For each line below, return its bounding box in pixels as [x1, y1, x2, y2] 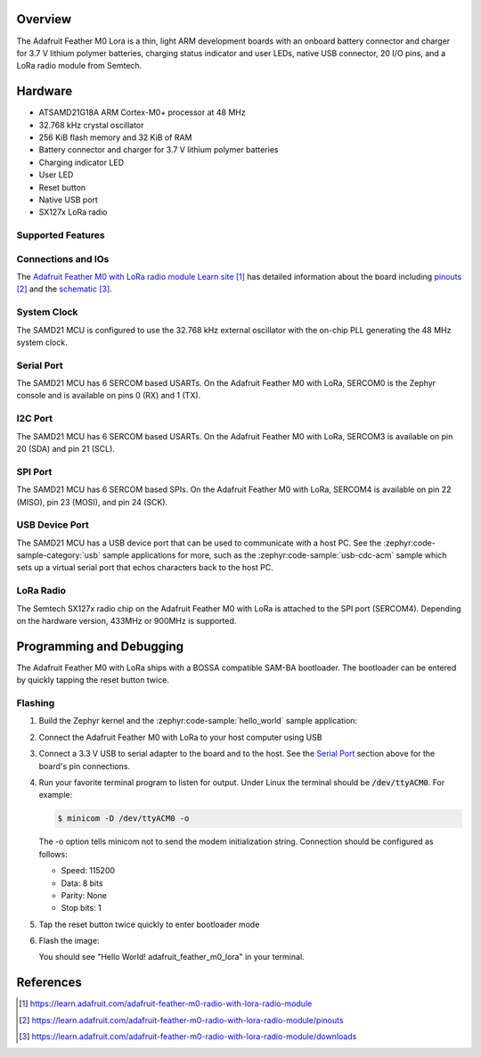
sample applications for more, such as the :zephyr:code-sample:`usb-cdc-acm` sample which [102, 550, 447, 561]
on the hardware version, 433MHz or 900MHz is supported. [16, 616, 237, 626]
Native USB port [38, 194, 98, 205]
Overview [16, 12, 72, 27]
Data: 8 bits [61, 878, 103, 889]
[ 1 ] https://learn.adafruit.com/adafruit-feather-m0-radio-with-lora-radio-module [19, 998, 313, 1009]
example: [38, 790, 73, 800]
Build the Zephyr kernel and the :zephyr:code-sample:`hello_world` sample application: [38, 716, 358, 726]
